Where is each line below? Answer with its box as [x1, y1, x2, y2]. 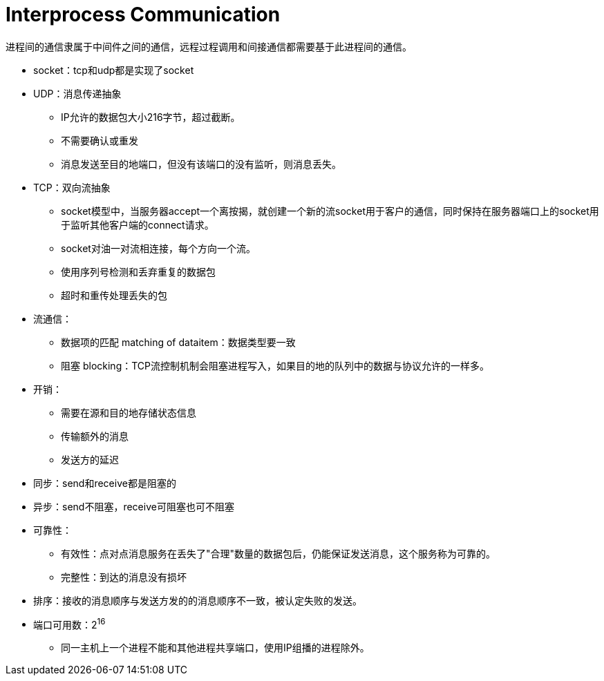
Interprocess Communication [6, 3, 281, 26]
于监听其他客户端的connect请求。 [61, 218, 214, 231]
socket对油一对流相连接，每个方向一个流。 [61, 242, 256, 254]
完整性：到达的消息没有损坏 [61, 570, 187, 583]
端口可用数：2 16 [33, 616, 106, 631]
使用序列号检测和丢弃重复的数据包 [61, 265, 216, 278]
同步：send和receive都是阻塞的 [33, 477, 176, 489]
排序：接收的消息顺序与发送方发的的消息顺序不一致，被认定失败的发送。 [33, 594, 362, 606]
